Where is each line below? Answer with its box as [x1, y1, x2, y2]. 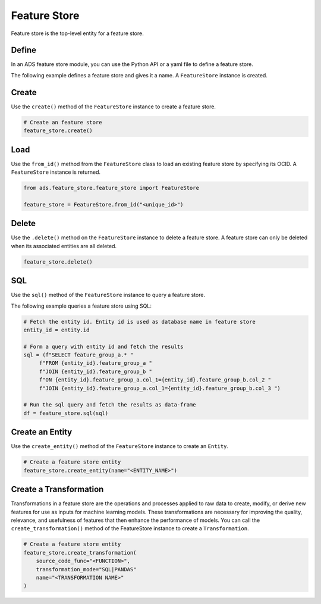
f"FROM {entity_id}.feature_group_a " [39, 360, 153, 367]
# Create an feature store [23, 119, 102, 126]
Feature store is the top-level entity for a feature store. [11, 30, 144, 37]
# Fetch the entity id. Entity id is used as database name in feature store [23, 318, 256, 325]
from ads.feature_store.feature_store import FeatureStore [23, 184, 199, 191]
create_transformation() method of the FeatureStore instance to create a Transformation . [11, 525, 249, 532]
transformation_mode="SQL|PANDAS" [36, 566, 137, 572]
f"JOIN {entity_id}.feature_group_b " [39, 368, 153, 375]
